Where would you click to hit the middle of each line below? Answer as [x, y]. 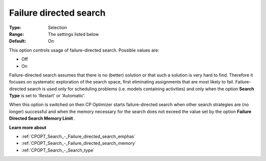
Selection [58, 27]
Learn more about [28, 127]
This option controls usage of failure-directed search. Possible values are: [84, 50]
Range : [17, 34]
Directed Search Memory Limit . [42, 118]
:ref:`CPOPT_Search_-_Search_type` [58, 150]
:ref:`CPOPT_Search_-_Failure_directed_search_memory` [79, 143]
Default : [18, 41]
